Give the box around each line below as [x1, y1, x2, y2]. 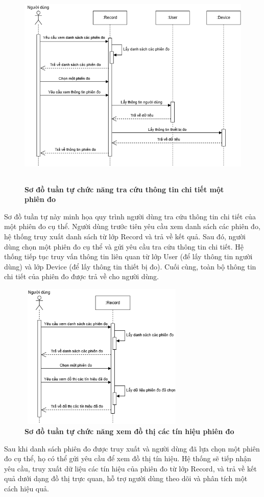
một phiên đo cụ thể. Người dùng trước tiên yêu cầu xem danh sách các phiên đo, [4, 221, 260, 232]
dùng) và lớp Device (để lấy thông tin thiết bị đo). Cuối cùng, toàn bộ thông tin [4, 261, 256, 272]
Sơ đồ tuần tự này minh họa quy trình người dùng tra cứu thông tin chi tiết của [4, 211, 256, 221]
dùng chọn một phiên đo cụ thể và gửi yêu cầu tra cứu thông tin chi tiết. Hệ [4, 241, 244, 252]
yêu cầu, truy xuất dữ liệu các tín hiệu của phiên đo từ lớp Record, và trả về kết [4, 463, 257, 473]
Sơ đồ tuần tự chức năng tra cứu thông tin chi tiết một [25, 184, 224, 194]
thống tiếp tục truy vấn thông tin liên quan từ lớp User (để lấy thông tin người [4, 251, 253, 262]
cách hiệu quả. [4, 483, 49, 493]
